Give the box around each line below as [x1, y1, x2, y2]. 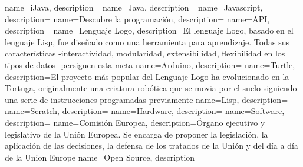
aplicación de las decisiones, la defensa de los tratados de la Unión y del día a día [5, 139, 298, 152]
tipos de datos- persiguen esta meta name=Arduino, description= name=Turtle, [5, 58, 295, 71]
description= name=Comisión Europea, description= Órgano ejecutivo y [5, 116, 265, 128]
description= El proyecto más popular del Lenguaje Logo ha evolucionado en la [5, 70, 289, 82]
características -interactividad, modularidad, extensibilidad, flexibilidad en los [5, 47, 285, 59]
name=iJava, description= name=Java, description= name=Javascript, [5, 1, 263, 13]
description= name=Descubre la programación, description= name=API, [5, 12, 270, 25]
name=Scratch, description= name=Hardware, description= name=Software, [5, 105, 285, 117]
